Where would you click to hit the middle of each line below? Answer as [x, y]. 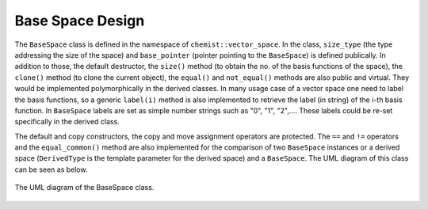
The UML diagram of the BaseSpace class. [84, 188]
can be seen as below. [51, 169]
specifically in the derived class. [67, 122]
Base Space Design [80, 21]
